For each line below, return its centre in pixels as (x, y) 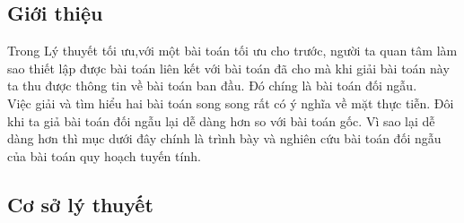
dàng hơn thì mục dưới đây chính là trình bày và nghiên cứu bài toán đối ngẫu (224, 138)
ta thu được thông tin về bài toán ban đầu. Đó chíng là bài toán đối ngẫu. (212, 86)
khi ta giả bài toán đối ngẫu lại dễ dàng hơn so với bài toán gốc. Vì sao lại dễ (221, 120)
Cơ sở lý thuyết (80, 204)
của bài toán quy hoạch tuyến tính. (104, 155)
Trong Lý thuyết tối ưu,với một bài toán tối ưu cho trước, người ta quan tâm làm (232, 51)
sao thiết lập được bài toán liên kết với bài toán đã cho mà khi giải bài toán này (228, 68)
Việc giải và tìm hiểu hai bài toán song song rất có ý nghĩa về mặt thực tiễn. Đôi (231, 103)
